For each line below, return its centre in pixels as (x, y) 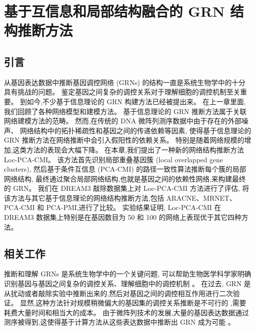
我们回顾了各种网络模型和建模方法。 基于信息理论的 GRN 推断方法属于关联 (125, 111)
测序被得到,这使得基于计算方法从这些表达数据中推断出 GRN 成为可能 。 (119, 322)
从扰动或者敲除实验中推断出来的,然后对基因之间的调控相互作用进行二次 (118, 293)
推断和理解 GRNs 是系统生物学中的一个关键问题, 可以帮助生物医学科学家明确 (128, 274)
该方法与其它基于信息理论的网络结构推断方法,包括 (84, 197)
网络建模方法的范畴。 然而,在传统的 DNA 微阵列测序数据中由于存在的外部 (123, 121)
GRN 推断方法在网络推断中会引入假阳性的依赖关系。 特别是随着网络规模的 (124, 140)
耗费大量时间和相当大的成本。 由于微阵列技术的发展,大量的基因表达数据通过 (127, 312)
